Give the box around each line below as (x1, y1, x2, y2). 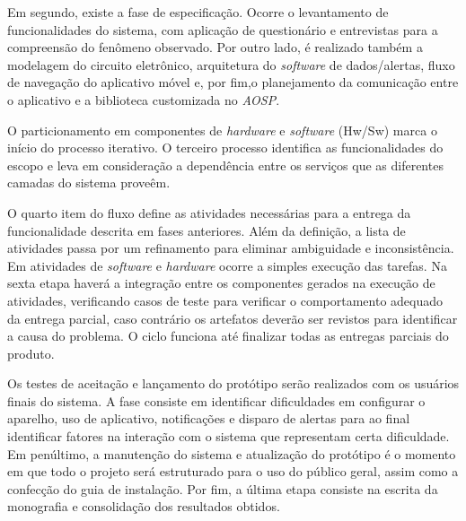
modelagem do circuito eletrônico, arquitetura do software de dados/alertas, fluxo (7, 55, 455, 74)
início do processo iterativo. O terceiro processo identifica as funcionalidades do (7, 138, 444, 157)
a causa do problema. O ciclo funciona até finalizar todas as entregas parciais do (7, 326, 449, 345)
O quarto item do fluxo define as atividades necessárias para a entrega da (7, 203, 411, 221)
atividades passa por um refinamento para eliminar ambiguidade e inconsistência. (7, 239, 454, 257)
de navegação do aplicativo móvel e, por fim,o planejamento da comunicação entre (7, 73, 459, 91)
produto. (7, 343, 55, 362)
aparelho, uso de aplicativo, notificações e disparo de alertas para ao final (7, 409, 410, 428)
